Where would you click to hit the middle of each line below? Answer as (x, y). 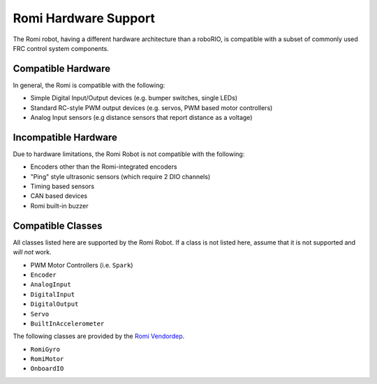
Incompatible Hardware (65, 137)
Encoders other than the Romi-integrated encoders (104, 167)
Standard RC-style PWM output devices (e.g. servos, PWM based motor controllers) (151, 107)
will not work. (32, 252)
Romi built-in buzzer (59, 206)
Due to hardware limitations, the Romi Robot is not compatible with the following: (129, 154)
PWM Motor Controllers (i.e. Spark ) (82, 265)
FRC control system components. (61, 48)
